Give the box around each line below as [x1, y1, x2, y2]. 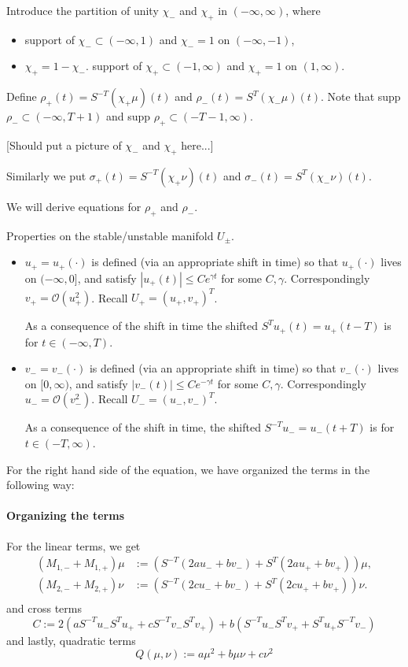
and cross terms [6, 600, 82, 617]
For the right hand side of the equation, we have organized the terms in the [6, 461, 370, 477]
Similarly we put [6, 167, 86, 183]
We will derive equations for [6, 198, 142, 214]
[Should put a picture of [6, 136, 122, 153]
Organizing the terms [6, 507, 124, 524]
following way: [6, 476, 75, 493]
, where [285, 2, 321, 18]
